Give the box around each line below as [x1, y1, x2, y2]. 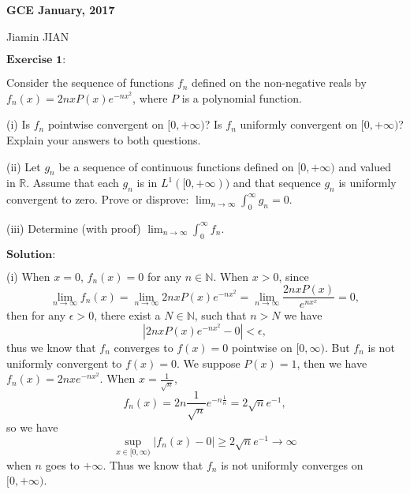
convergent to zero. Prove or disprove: [6, 191, 189, 208]
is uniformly [338, 174, 397, 191]
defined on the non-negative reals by [192, 74, 367, 91]
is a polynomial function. [181, 89, 302, 106]
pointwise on [232, 339, 293, 355]
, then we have [296, 354, 367, 371]
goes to [45, 456, 80, 473]
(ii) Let [6, 158, 41, 174]
